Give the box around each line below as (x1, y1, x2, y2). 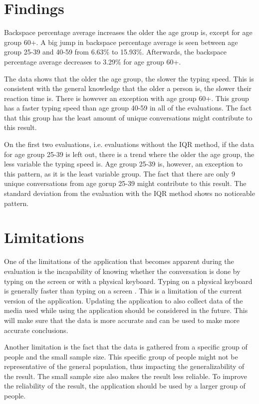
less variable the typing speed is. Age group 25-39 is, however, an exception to (4, 158, 243, 169)
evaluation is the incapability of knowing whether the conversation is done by (4, 265, 241, 276)
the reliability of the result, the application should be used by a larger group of (4, 380, 246, 391)
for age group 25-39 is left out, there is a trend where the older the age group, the (4, 148, 255, 159)
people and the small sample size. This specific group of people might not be (4, 351, 238, 361)
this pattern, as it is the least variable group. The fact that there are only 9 (4, 168, 235, 178)
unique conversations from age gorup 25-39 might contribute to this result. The (4, 178, 247, 188)
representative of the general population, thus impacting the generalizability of (4, 361, 245, 371)
